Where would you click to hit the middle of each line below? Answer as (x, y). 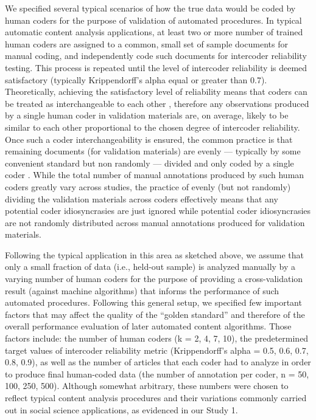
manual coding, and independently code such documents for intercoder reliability (156, 56)
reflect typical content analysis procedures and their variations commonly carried (156, 398)
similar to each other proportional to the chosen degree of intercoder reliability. (153, 127)
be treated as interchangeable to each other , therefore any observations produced (157, 103)
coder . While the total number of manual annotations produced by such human (155, 175)
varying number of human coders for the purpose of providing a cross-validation (154, 279)
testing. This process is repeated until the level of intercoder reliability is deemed (156, 67)
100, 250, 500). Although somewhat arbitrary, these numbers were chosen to (147, 386)
